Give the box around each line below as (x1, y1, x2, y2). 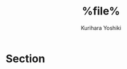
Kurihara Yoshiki (80, 24, 122, 31)
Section (5, 51, 45, 65)
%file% (82, 4, 120, 18)
